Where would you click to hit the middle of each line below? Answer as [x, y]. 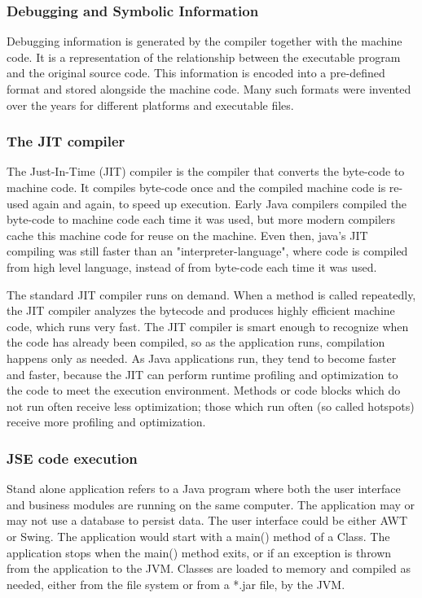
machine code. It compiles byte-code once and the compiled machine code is [196, 187]
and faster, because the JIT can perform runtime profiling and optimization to [202, 374]
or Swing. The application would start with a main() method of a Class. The [198, 536]
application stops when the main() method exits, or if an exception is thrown [199, 552]
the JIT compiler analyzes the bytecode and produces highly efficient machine [201, 310]
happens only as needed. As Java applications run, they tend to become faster [202, 358]
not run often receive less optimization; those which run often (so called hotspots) [211, 406]
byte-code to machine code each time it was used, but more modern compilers [201, 219]
